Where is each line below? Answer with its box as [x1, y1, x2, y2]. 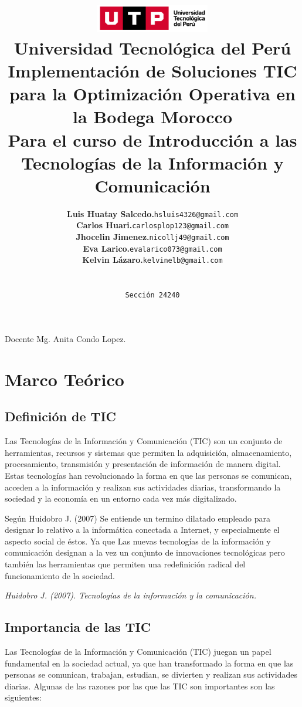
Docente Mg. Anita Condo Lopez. [5, 332, 126, 344]
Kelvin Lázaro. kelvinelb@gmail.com [82, 253, 223, 266]
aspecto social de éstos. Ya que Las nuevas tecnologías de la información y [5, 535, 271, 547]
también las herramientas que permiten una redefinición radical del [5, 558, 246, 570]
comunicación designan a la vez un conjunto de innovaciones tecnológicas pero [5, 546, 285, 559]
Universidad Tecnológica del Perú [13, 35, 291, 59]
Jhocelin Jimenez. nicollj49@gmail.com [76, 231, 229, 243]
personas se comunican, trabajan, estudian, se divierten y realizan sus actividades [5, 668, 297, 681]
